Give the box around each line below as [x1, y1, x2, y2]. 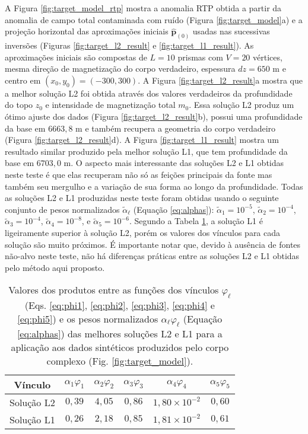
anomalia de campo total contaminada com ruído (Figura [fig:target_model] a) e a [5, 13, 303, 25]
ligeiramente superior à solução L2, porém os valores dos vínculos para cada [5, 226, 281, 238]
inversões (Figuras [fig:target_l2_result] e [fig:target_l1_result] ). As [5, 39, 254, 52]
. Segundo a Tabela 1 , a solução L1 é [129, 215, 263, 227]
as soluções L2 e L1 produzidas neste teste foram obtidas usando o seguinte [5, 192, 279, 204]
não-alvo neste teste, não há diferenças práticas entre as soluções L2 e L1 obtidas [5, 250, 300, 262]
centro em [5, 74, 41, 86]
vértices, [253, 50, 282, 63]
